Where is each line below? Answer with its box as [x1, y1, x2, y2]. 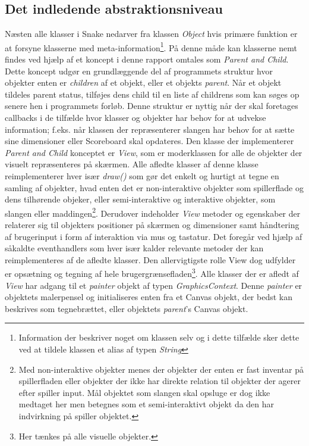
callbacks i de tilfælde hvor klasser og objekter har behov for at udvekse [5, 111, 266, 124]
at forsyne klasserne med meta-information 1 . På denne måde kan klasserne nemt [5, 39, 297, 54]
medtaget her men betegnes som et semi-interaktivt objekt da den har [18, 398, 275, 410]
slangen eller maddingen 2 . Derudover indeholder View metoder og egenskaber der [5, 205, 301, 219]
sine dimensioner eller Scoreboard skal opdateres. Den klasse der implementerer [5, 135, 294, 147]
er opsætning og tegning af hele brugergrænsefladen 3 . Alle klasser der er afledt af [5, 266, 299, 280]
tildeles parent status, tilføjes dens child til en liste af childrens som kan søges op [5, 88, 299, 100]
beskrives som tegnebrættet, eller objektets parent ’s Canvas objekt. [5, 302, 248, 314]
